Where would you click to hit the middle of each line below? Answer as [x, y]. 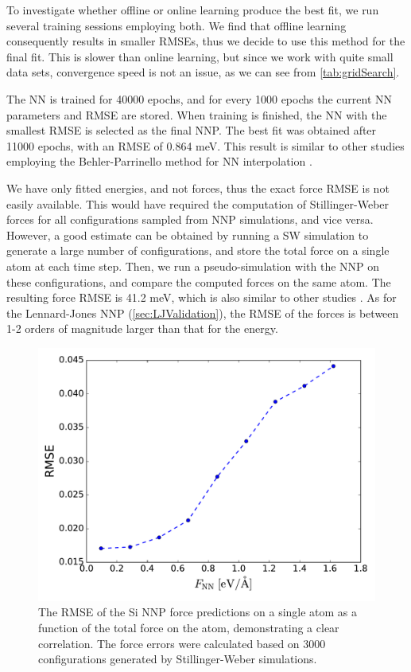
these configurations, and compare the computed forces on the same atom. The [199, 281]
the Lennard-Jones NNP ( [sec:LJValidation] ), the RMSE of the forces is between [203, 313]
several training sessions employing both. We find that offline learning [176, 25]
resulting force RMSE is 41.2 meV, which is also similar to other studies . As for [202, 297]
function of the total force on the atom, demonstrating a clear [189, 628]
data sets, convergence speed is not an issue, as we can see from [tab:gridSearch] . [203, 72]
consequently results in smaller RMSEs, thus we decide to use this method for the [206, 41]
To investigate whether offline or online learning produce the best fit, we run [193, 10]
